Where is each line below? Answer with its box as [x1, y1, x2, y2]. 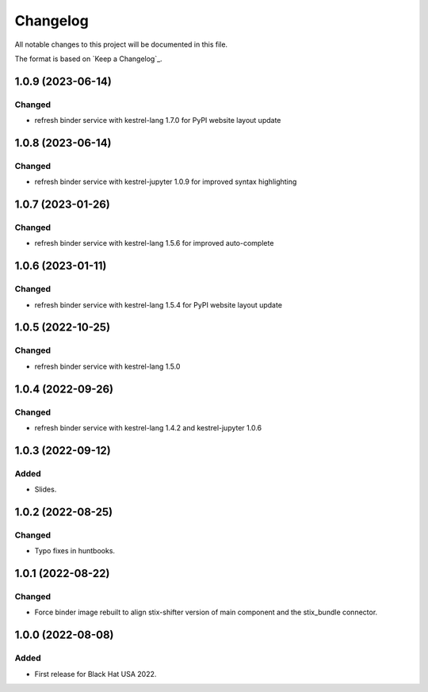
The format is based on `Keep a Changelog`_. [14, 54, 162, 63]
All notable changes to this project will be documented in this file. [14, 40, 228, 49]
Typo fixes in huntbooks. [34, 546, 115, 556]
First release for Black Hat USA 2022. [34, 669, 157, 679]
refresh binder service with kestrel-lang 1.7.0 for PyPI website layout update [34, 116, 281, 125]
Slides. [34, 484, 57, 495]
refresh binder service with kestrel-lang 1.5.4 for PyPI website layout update [34, 300, 283, 309]
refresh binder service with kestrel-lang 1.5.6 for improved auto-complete [34, 239, 274, 248]
